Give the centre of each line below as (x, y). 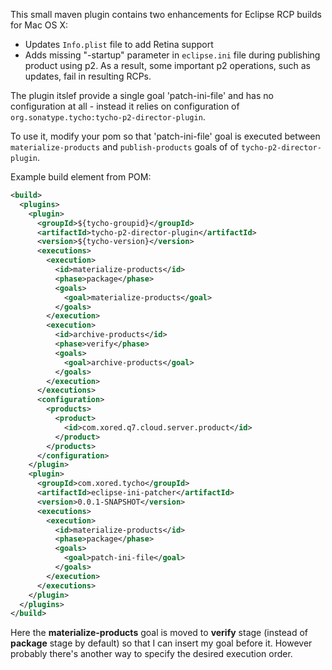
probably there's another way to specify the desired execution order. (151, 654)
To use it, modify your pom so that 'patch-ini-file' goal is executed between (165, 136)
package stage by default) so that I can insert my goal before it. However (161, 643)
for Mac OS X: (39, 25)
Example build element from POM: (81, 177)
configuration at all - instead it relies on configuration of (125, 106)
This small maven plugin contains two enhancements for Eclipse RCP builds (166, 14)
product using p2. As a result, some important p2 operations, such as (167, 65)
